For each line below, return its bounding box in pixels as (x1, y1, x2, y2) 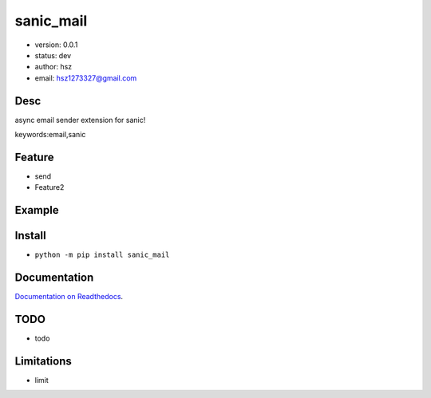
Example (14, 203, 59, 217)
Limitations (14, 354, 72, 368)
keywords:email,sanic (14, 130, 86, 140)
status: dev (34, 50, 72, 60)
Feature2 (34, 183, 65, 192)
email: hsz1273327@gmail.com (34, 73, 137, 83)
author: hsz (34, 62, 73, 72)
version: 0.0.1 (34, 40, 78, 49)
